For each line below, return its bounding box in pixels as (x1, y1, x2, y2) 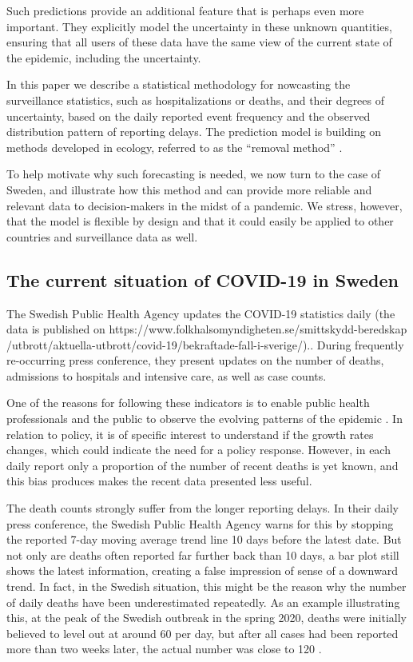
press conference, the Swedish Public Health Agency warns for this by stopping (6, 515, 394, 532)
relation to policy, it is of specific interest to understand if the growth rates (6, 425, 374, 442)
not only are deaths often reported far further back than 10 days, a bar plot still (6, 546, 399, 563)
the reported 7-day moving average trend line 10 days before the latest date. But (6, 531, 402, 548)
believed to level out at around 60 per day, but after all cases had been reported (6, 624, 399, 641)
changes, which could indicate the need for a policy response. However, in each (6, 441, 391, 458)
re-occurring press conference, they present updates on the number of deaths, (6, 352, 384, 369)
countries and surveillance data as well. (6, 228, 198, 245)
